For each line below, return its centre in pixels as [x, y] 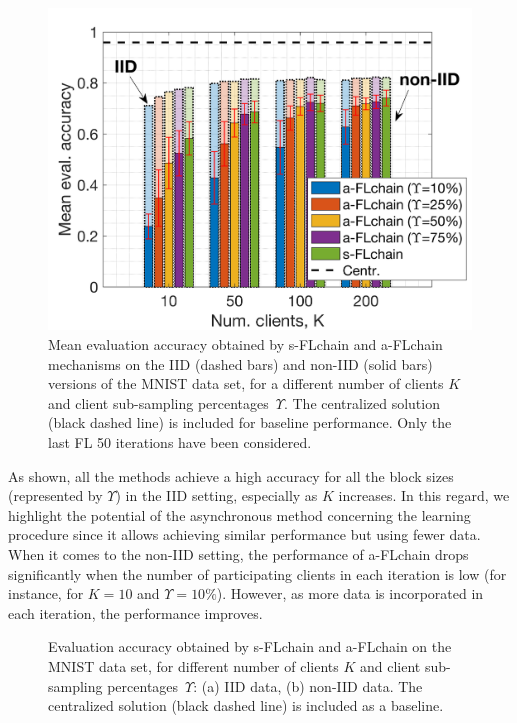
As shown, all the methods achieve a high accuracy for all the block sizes [231, 475]
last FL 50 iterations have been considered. [180, 442]
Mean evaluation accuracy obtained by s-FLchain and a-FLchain [245, 344]
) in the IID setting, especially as [216, 495]
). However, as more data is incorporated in [350, 593]
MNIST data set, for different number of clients [193, 665]
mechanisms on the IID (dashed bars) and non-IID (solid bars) [240, 363]
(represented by [55, 495]
